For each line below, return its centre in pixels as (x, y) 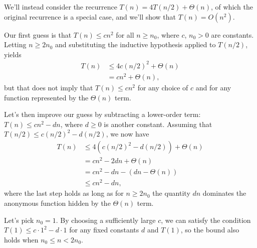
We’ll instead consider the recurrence (61, 7)
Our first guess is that (38, 34)
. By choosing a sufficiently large (106, 220)
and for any (213, 88)
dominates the (224, 193)
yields (13, 54)
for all (125, 34)
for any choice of (163, 88)
